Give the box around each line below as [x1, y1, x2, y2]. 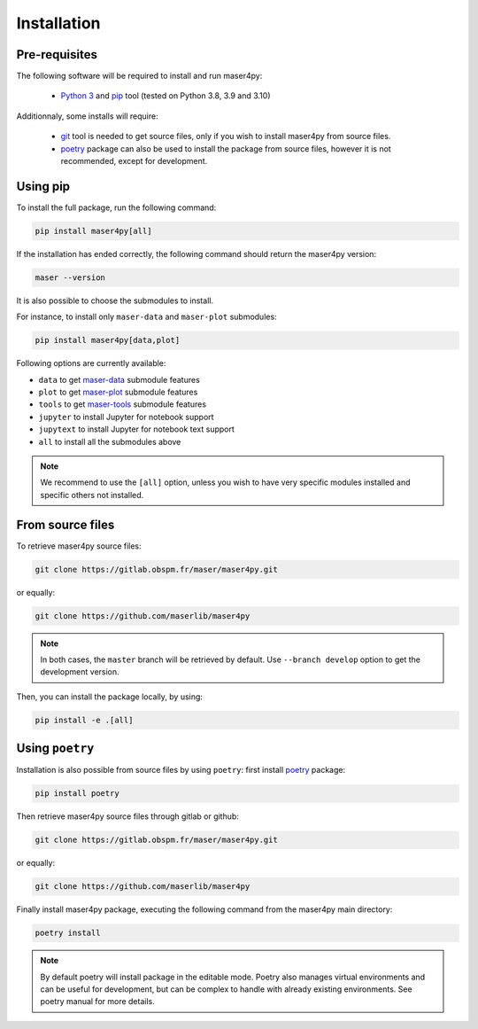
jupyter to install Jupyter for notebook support [38, 411, 214, 422]
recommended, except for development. [60, 156, 208, 167]
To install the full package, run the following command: [16, 202, 217, 213]
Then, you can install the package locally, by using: [16, 691, 204, 702]
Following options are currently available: [16, 358, 166, 369]
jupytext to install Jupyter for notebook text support [38, 424, 235, 434]
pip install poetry [35, 789, 119, 799]
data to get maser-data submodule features [38, 374, 201, 385]
